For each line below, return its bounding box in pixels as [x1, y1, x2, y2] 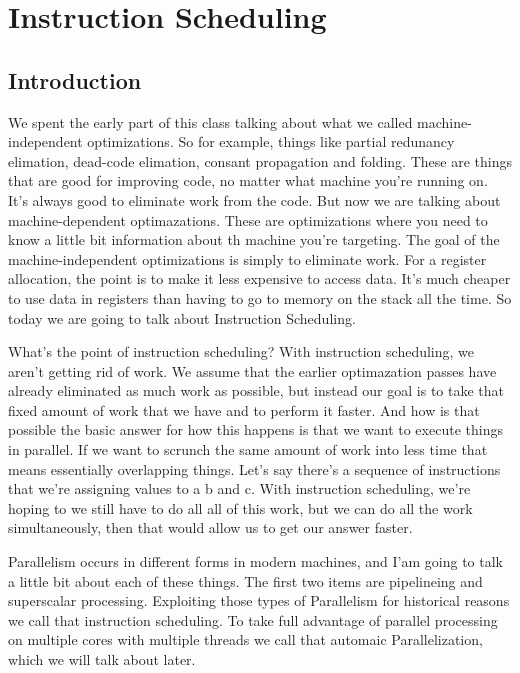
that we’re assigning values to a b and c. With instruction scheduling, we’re [8, 478, 471, 499]
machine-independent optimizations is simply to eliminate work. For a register [8, 248, 487, 269]
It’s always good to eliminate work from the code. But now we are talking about [8, 189, 501, 210]
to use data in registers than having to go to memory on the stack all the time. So [8, 287, 512, 308]
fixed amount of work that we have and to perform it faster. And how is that [8, 399, 480, 420]
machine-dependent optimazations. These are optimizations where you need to [8, 209, 488, 230]
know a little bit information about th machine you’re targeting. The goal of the [8, 229, 500, 250]
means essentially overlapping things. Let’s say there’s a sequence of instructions [8, 458, 501, 479]
